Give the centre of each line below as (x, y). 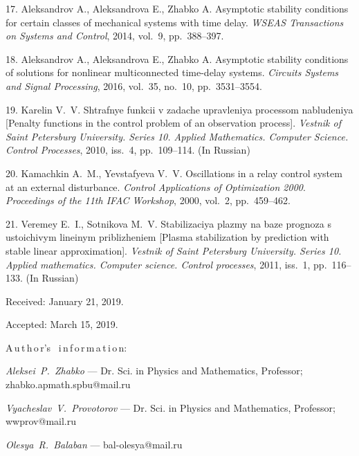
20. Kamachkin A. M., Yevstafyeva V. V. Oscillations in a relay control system (174, 173)
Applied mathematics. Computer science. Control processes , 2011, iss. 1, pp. (166, 264)
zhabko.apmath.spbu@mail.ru (68, 384)
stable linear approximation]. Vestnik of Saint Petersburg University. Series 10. (174, 250)
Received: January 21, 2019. (65, 301)
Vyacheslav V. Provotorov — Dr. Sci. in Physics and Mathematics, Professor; (171, 407)
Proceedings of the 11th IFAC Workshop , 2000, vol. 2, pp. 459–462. (148, 200)
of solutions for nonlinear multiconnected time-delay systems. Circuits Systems (172, 72)
